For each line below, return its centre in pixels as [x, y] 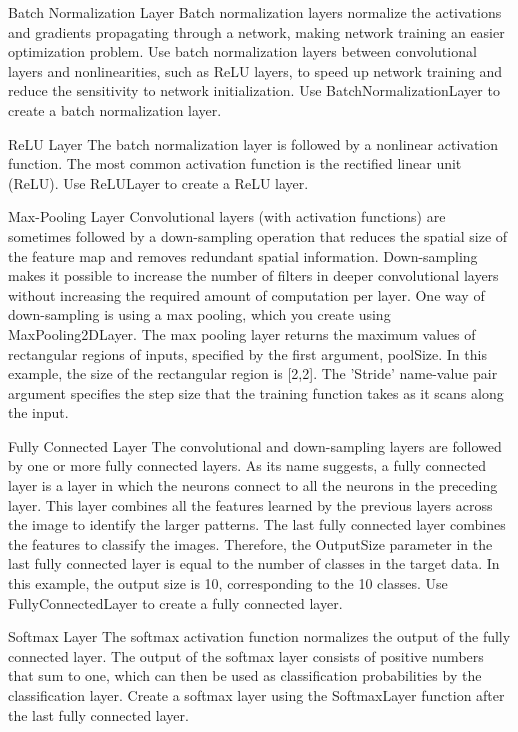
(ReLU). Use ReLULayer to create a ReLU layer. [158, 182]
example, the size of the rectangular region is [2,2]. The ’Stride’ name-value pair [253, 373]
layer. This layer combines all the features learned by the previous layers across [250, 504]
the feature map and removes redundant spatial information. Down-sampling [243, 255]
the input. [38, 412]
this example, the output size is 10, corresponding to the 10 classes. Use [228, 583]
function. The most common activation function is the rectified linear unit [235, 163]
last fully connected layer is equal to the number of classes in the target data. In [254, 563]
